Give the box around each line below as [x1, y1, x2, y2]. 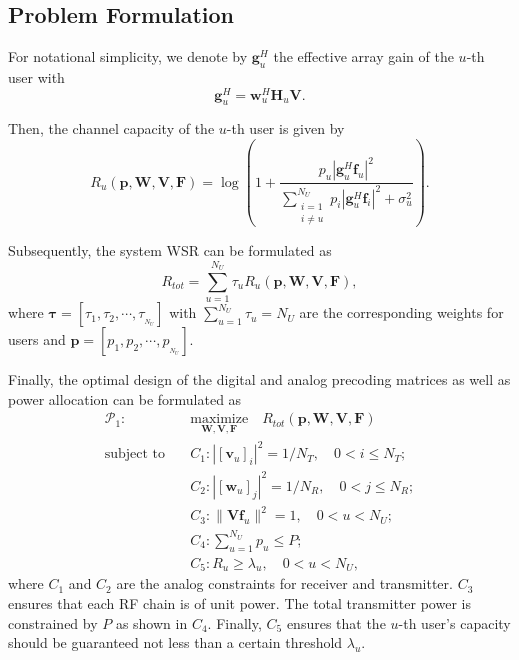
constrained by [8, 612, 98, 633]
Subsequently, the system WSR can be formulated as [8, 240, 332, 261]
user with [8, 67, 65, 87]
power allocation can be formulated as [8, 388, 242, 409]
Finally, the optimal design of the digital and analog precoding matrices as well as [8, 369, 511, 390]
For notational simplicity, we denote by [8, 46, 248, 67]
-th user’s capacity [398, 612, 511, 633]
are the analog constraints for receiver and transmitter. [116, 573, 453, 594]
